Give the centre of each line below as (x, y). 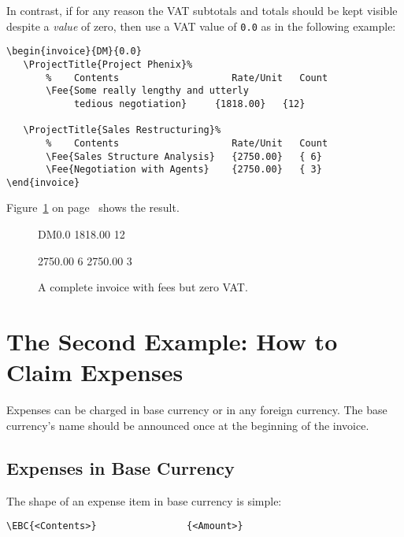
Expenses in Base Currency (120, 467)
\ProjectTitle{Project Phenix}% (108, 64)
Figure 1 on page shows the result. (93, 207)
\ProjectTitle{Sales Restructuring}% (122, 130)
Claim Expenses (95, 372)
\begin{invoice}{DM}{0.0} (74, 52)
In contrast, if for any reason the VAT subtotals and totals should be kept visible (202, 10)
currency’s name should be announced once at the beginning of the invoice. (188, 425)
